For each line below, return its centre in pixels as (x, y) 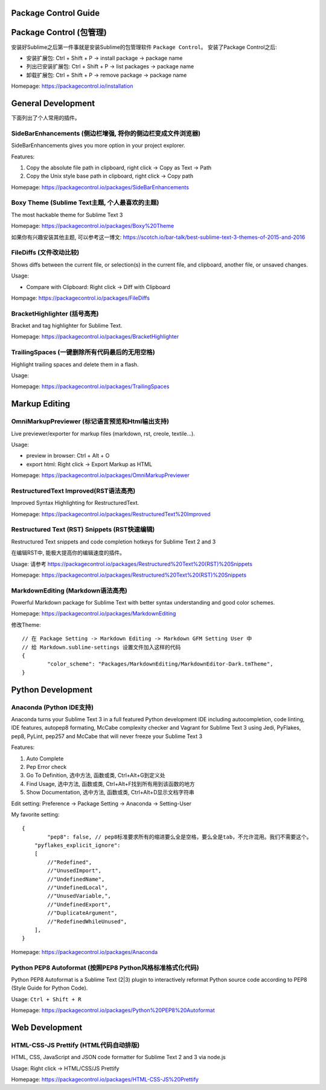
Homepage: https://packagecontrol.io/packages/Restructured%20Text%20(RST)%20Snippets (129, 575)
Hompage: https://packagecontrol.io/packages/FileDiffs (81, 298)
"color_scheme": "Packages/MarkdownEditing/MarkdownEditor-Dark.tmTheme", (160, 664)
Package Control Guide (56, 13)
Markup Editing (41, 404)
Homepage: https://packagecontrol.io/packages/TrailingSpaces (90, 386)
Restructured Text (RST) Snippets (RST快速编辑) (83, 530)
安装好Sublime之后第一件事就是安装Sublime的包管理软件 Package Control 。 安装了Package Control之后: (144, 47)
